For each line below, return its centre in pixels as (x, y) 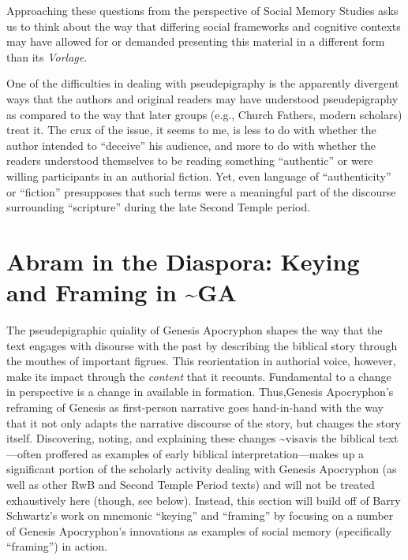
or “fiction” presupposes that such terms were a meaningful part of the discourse (201, 191)
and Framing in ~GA (122, 292)
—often (24, 453)
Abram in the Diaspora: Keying (183, 261)
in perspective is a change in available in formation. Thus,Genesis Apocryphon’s (200, 392)
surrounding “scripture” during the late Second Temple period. (159, 207)
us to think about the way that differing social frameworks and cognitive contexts (204, 26)
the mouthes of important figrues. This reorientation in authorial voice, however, (201, 361)
